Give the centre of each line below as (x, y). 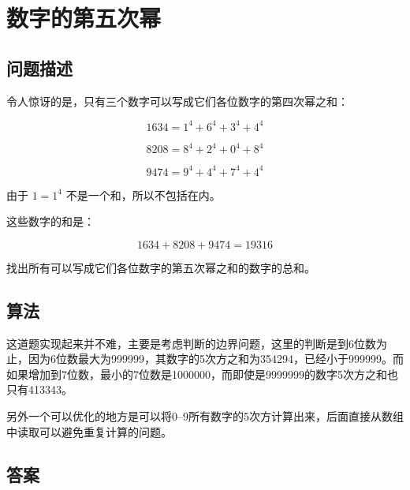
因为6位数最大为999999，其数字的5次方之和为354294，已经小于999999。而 (216, 359)
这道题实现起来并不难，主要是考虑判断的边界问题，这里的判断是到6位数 (191, 343)
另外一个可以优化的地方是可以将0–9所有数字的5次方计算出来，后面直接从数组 (205, 416)
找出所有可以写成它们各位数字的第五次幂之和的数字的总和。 (161, 267)
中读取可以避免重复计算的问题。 (89, 431)
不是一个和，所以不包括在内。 (143, 195)
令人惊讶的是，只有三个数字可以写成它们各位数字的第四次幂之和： (177, 101)
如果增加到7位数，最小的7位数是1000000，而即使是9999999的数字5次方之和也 (202, 374)
